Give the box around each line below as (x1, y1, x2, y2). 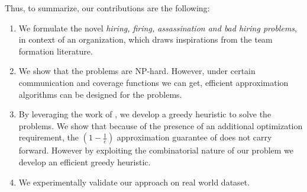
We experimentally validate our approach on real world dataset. (18, 175, 250, 188)
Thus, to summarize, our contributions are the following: (5, 2, 210, 14)
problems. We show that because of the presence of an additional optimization (18, 119, 303, 132)
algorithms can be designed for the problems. (18, 88, 182, 100)
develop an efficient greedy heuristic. (18, 155, 151, 168)
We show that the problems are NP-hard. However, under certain (18, 65, 256, 77)
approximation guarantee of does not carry (117, 131, 272, 143)
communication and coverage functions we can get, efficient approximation (18, 76, 289, 88)
